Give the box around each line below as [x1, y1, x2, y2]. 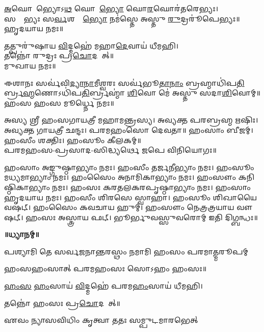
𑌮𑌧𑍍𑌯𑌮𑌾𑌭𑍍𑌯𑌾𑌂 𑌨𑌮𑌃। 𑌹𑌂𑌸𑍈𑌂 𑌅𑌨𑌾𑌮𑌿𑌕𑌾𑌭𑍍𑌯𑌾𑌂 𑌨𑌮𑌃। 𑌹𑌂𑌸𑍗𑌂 [4, 172, 236, 182]
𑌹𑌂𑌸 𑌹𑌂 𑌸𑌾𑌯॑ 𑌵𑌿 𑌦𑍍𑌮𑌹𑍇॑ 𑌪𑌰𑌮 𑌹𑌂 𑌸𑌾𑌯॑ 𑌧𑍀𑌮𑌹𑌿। [4, 280, 203, 291]
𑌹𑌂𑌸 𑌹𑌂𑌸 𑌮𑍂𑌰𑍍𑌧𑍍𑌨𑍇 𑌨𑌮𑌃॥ [4, 97, 114, 108]
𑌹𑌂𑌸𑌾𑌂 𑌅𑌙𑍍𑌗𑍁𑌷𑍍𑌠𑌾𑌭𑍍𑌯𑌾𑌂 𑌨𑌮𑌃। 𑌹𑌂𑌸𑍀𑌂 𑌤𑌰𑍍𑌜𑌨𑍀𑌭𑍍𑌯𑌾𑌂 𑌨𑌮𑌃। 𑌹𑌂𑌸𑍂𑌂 [4, 161, 254, 172]
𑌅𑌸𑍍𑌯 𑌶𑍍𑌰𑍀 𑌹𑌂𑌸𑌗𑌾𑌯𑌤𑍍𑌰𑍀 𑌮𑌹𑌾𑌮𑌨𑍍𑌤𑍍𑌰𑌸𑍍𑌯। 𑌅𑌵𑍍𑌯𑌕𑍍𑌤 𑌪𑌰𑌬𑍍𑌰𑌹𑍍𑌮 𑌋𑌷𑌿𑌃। [4, 114, 258, 125]
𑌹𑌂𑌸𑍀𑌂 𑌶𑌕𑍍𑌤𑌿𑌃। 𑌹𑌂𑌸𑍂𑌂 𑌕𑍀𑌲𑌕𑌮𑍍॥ [4, 134, 141, 145]
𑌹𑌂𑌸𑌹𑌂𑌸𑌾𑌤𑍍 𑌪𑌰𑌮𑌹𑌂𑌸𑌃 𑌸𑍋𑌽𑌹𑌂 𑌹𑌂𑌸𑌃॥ [4, 263, 207, 274]
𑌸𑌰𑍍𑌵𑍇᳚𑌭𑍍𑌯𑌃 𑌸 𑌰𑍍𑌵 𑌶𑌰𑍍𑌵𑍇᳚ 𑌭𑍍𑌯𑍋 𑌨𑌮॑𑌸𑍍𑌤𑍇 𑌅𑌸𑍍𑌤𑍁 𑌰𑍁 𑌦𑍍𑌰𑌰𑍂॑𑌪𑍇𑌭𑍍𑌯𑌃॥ [4, 13, 240, 23]
